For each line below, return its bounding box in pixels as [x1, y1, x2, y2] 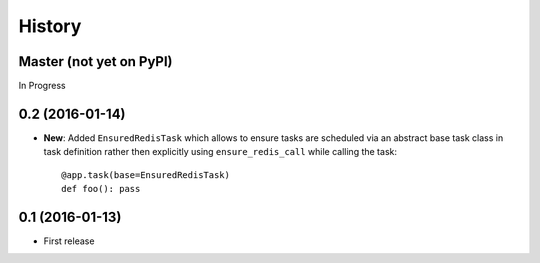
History [18, 15, 82, 37]
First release [43, 235, 95, 247]
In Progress [18, 80, 66, 92]
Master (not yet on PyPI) [18, 53, 174, 70]
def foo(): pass [61, 183, 141, 195]
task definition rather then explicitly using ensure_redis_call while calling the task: [43, 146, 397, 158]
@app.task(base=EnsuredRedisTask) [61, 169, 230, 180]
